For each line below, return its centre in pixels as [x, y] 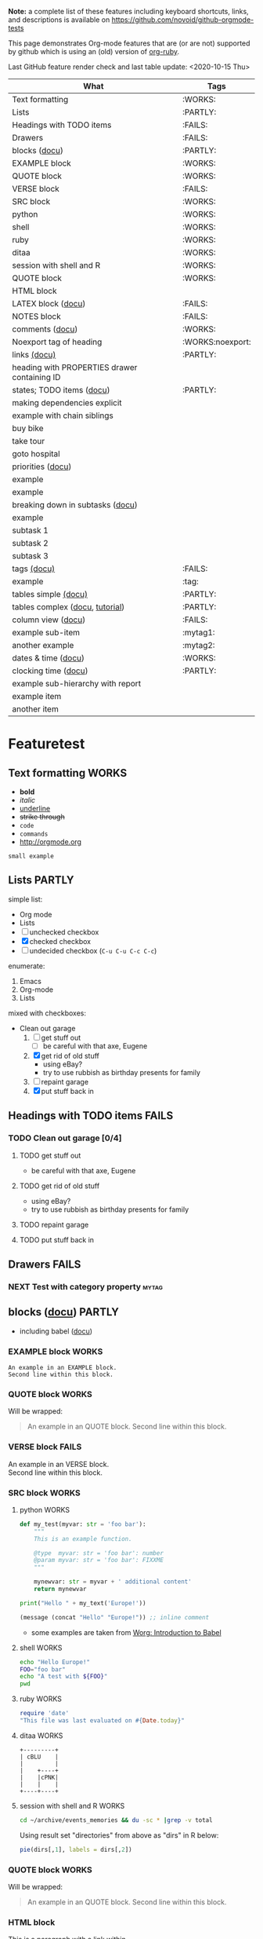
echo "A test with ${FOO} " [63, 1677]
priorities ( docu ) [42, 466]
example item [37, 696]
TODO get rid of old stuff [59, 1186]
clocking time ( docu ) [50, 671]
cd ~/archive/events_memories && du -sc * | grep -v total [116, 1820]
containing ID [36, 377]
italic [27, 800]
